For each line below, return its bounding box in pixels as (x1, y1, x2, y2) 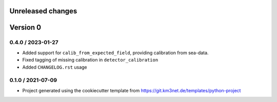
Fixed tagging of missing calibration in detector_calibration (22, 57, 159, 63)
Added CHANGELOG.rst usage (22, 64, 87, 70)
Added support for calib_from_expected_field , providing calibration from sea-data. (22, 49, 209, 56)
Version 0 (9, 23, 41, 32)
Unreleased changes (9, 7, 77, 15)
